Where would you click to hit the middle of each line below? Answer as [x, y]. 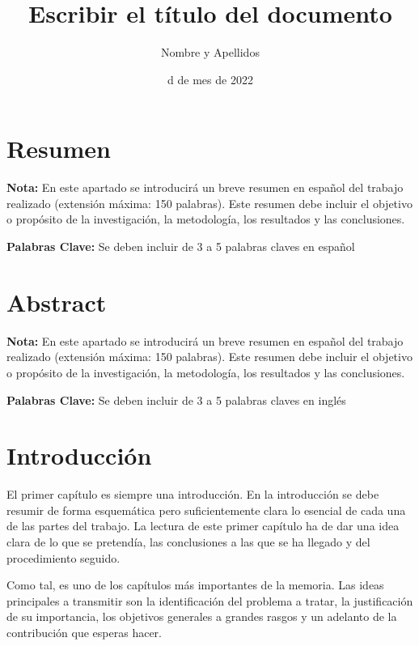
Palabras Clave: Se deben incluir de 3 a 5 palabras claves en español [181, 246]
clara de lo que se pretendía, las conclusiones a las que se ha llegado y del [188, 542]
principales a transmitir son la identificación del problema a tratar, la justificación [210, 600]
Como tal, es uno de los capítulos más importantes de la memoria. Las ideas [195, 585]
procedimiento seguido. [63, 557]
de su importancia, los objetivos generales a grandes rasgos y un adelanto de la [202, 616]
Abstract [57, 302]
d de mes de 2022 [210, 79]
